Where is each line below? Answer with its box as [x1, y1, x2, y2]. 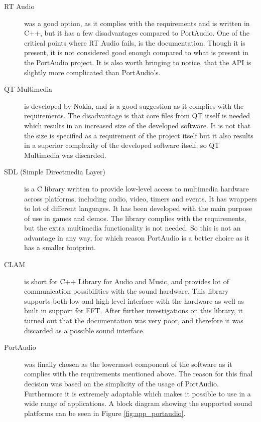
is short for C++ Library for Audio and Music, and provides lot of [24, 276, 229, 286]
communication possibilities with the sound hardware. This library [24, 286, 229, 296]
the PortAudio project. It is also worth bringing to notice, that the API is [24, 57, 251, 67]
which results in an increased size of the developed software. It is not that [24, 120, 251, 130]
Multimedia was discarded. [24, 149, 106, 160]
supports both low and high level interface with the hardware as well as [24, 295, 244, 306]
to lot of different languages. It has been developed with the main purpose [24, 203, 252, 214]
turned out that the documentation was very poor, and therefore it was [24, 315, 243, 326]
